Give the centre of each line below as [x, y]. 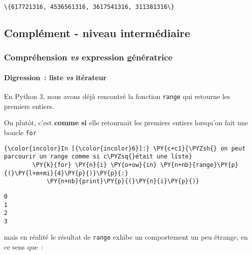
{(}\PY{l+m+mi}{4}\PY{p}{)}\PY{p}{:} [66, 173]
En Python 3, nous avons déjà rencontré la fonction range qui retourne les [117, 96]
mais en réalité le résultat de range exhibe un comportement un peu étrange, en [126, 237]
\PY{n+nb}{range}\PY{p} [199, 165]
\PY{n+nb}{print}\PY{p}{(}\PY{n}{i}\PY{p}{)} [123, 181]
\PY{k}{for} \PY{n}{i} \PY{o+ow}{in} [94, 165]
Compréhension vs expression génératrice [88, 57]
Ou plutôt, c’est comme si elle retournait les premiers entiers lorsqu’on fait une [126, 123]
